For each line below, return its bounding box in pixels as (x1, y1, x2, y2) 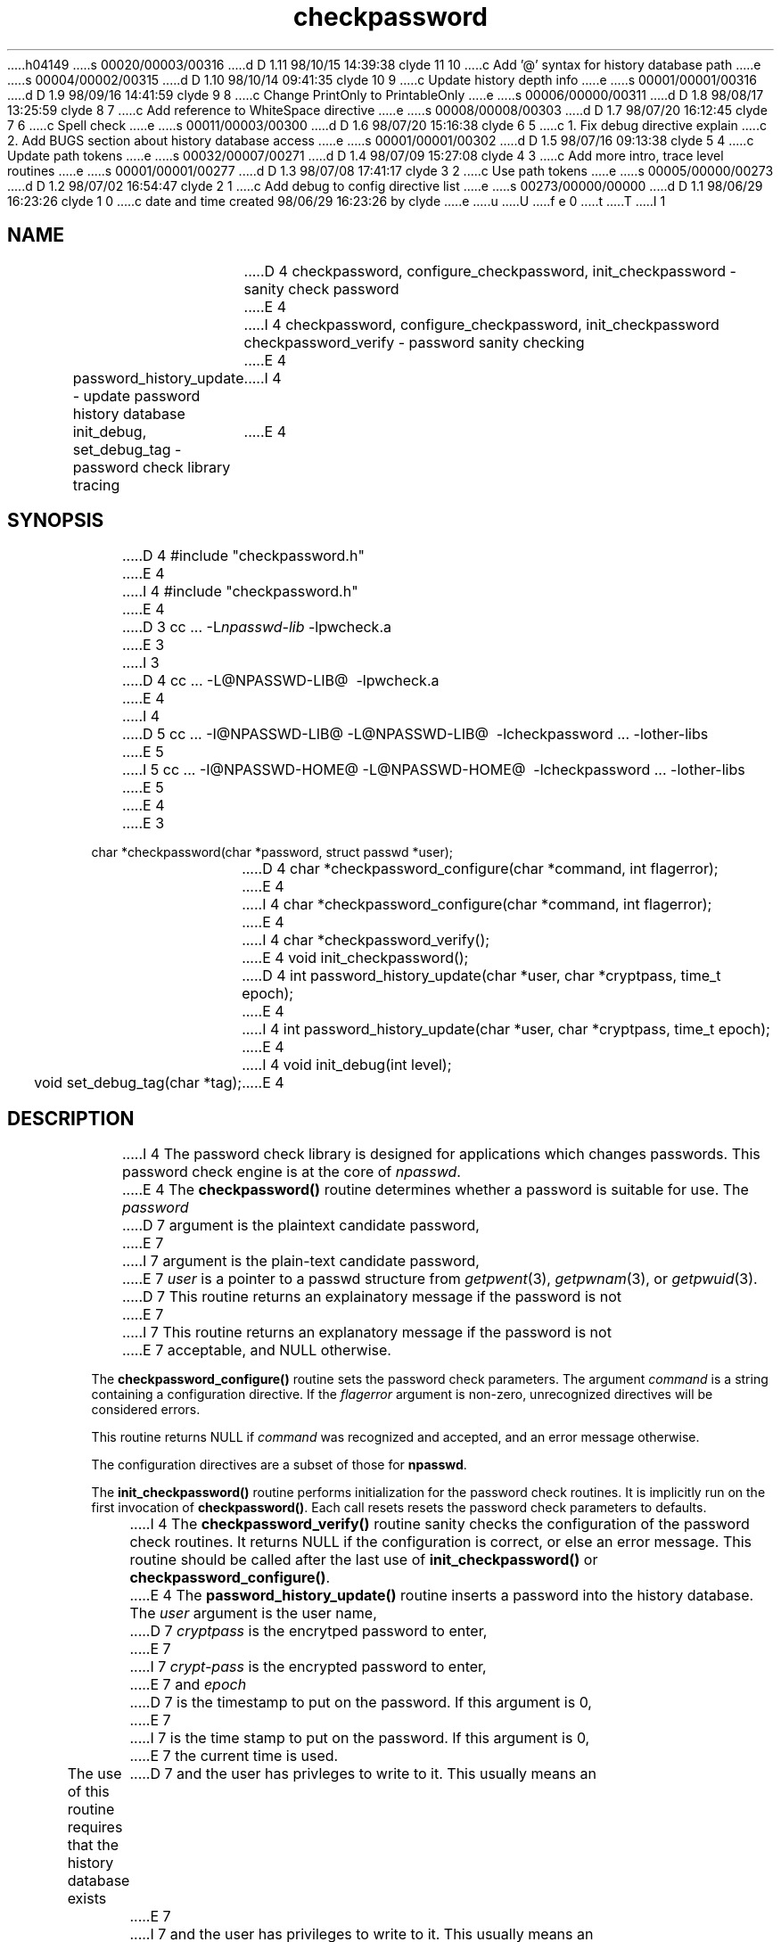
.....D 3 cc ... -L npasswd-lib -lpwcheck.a (121, 618, 391, 637)
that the (67, 1836, 119, 1855)
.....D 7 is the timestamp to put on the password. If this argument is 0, (129, 1693, 592, 1712)
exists (67, 1889, 107, 1908)
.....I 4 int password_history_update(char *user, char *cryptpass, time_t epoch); (242, 1020, 770, 1039)
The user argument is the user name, (129, 1604, 377, 1623)
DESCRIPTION (7, 1107, 135, 1130)
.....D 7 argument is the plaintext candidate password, (121, 1216, 480, 1235)
